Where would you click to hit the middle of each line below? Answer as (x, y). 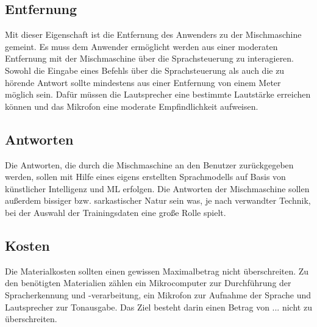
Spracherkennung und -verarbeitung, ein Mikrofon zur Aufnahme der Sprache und (158, 294)
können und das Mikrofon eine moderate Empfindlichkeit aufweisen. (132, 106)
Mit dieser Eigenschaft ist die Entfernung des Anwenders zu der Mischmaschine (153, 34)
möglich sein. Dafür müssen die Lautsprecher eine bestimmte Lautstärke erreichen (158, 94)
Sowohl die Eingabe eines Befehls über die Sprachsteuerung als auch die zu (145, 70)
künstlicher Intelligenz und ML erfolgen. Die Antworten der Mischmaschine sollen (157, 188)
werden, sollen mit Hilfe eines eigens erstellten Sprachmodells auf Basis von (145, 177)
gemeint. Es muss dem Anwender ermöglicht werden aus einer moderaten (141, 46)
